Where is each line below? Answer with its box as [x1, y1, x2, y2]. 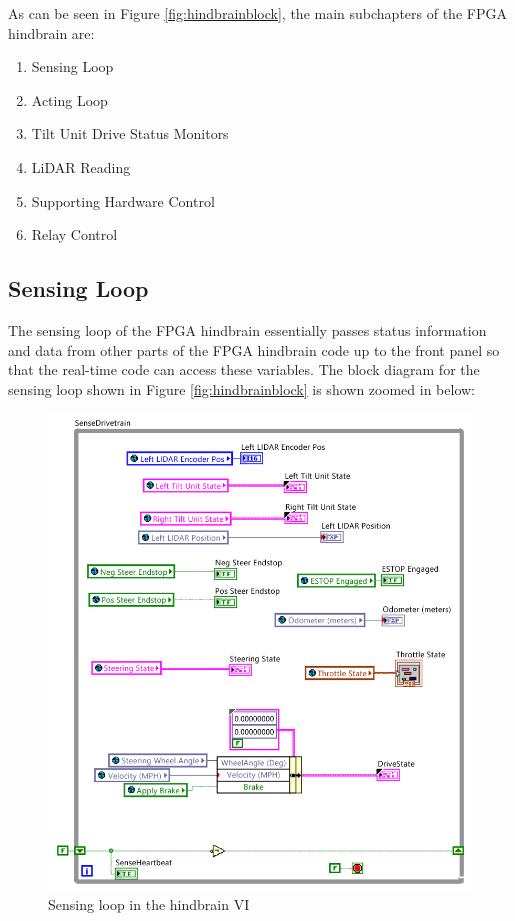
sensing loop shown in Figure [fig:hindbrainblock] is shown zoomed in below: [8, 378, 475, 399]
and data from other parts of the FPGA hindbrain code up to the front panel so [8, 339, 500, 360]
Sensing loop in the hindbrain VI [48, 894, 250, 915]
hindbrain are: [8, 22, 95, 43]
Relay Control [31, 224, 118, 245]
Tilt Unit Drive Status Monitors [31, 123, 229, 144]
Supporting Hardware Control [31, 190, 215, 211]
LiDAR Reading [31, 156, 131, 177]
